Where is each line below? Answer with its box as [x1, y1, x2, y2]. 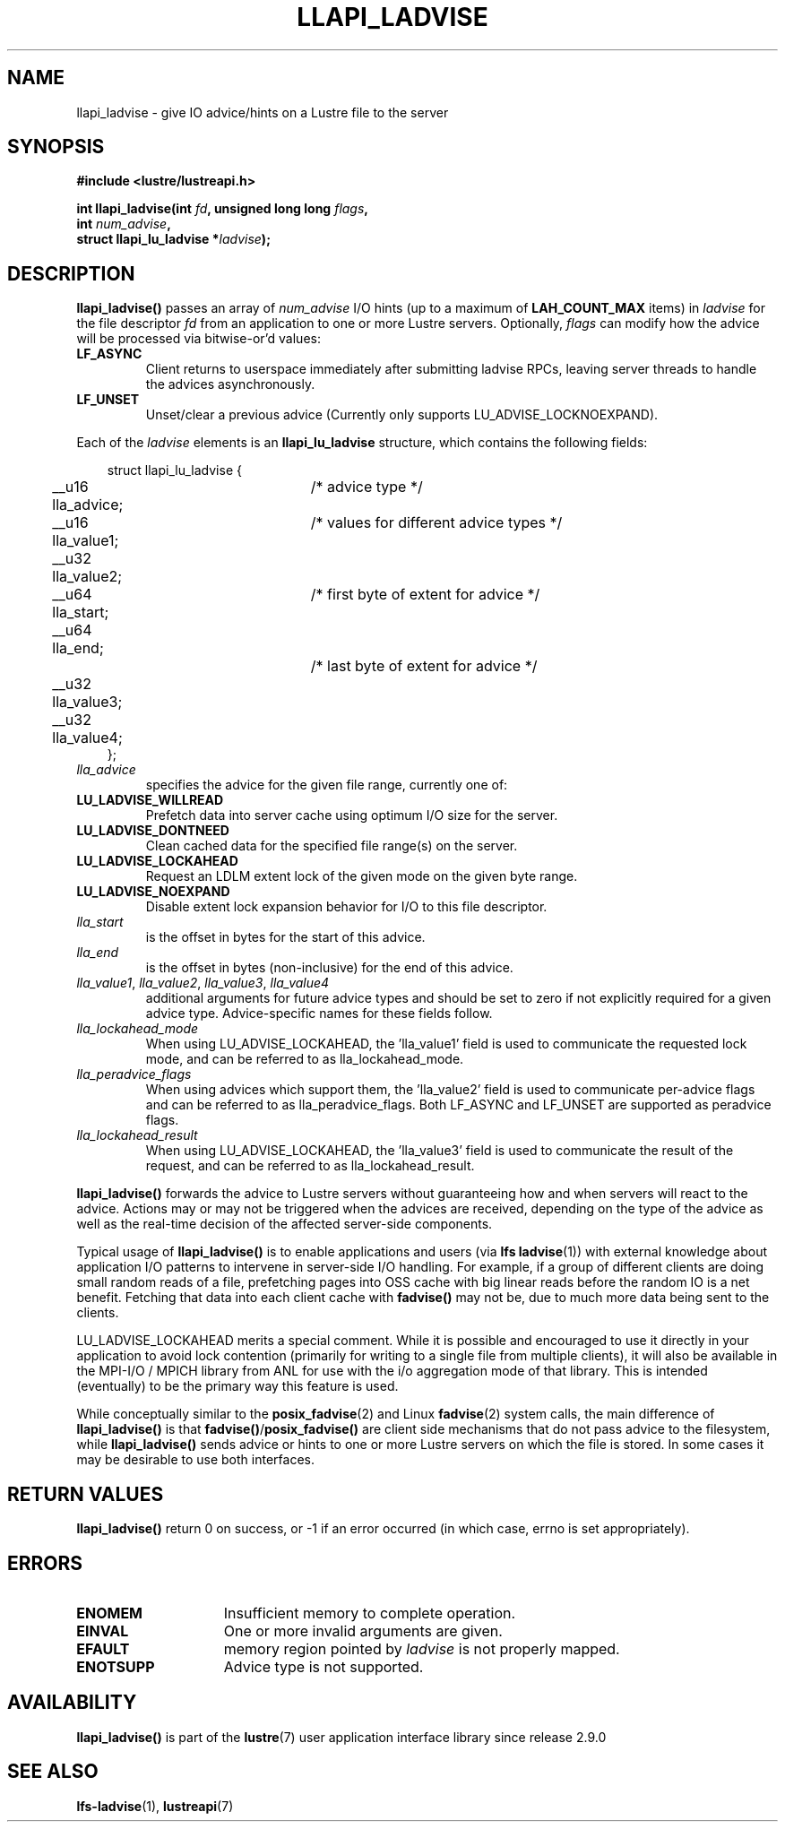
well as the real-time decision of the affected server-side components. [76, 1216, 493, 1232]
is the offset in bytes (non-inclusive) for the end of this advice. [145, 960, 513, 976]
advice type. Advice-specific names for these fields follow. [145, 1005, 493, 1022]
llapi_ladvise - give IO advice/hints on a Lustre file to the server [76, 104, 449, 120]
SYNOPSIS [7, 135, 105, 159]
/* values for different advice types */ [310, 513, 563, 532]
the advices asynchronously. [145, 376, 315, 393]
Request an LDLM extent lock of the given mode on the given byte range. [145, 868, 578, 884]
